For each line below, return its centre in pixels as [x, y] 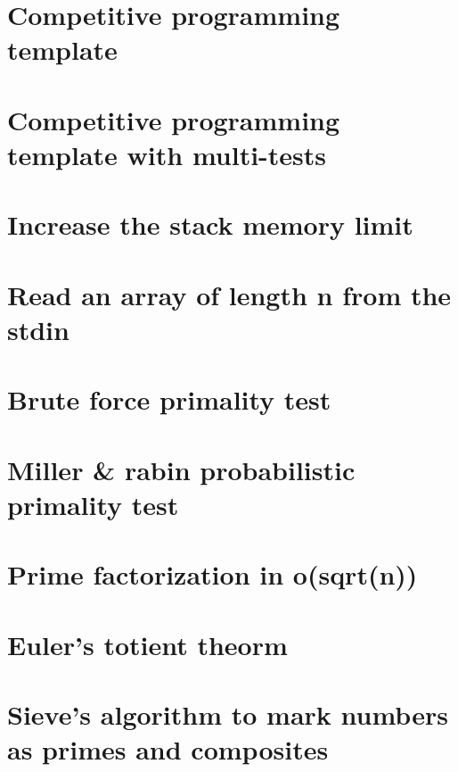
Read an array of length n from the [229, 294]
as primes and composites [168, 749]
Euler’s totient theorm [147, 644]
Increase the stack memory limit [210, 224]
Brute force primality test [169, 399]
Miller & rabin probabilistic [181, 469]
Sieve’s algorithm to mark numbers [228, 714]
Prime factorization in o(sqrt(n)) [213, 574]
